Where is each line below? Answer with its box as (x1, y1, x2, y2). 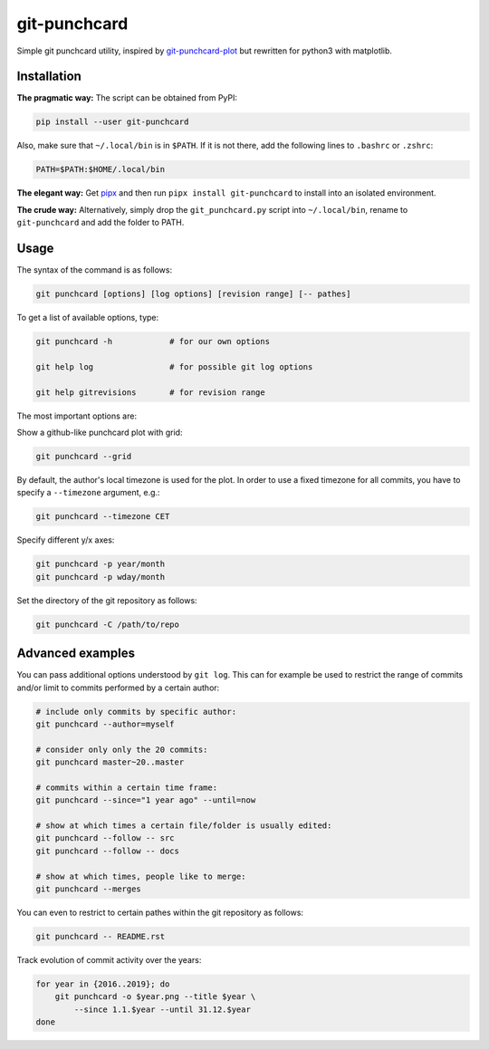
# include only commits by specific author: (35, 707, 237, 717)
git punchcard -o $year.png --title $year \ (54, 992, 256, 1002)
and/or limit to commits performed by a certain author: (16, 682, 220, 693)
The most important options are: (16, 410, 138, 421)
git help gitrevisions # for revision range (35, 387, 266, 398)
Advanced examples (16, 646, 136, 661)
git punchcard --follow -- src (35, 833, 176, 843)
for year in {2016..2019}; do (35, 978, 170, 989)
